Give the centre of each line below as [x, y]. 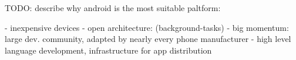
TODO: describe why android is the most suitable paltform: [113, 8]
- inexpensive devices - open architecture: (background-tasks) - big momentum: [147, 27]
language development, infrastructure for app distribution [108, 50]
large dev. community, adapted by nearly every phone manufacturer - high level [148, 39]
